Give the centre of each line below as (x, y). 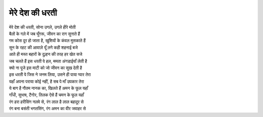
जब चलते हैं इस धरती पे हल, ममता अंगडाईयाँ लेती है (48, 61)
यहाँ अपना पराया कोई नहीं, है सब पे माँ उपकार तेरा (47, 81)
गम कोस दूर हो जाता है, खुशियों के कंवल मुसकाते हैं (47, 41)
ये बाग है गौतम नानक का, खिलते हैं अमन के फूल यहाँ (49, 88)
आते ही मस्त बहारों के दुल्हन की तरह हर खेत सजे (46, 54)
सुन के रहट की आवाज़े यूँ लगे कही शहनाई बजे (43, 47)
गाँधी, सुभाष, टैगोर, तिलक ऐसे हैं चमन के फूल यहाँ (47, 95)
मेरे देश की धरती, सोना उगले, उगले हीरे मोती (42, 27)
